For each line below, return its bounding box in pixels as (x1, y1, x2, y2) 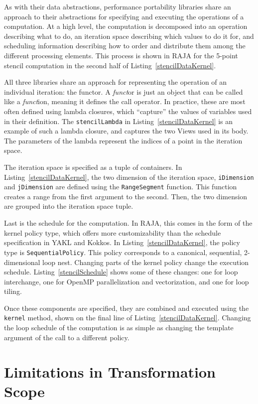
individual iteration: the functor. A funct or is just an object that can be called (4, 86, 243, 97)
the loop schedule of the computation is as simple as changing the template (4, 322, 234, 333)
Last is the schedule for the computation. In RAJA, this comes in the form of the (4, 218, 253, 228)
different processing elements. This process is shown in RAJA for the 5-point (4, 50, 238, 60)
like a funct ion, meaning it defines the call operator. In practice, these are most (4, 96, 246, 107)
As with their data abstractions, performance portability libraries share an (4, 1, 231, 11)
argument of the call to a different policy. (4, 332, 129, 342)
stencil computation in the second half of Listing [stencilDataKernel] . (4, 60, 216, 70)
